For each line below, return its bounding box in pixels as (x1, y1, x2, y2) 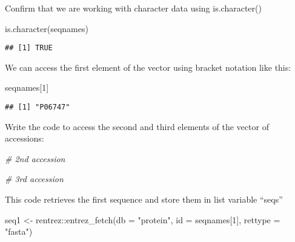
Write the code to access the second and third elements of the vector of (5, 120, 269, 132)
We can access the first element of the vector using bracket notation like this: (5, 60, 291, 73)
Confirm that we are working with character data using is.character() (5, 2, 262, 14)
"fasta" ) (5, 225, 33, 238)
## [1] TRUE (5, 44, 53, 53)
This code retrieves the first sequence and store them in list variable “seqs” (5, 193, 283, 206)
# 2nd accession (5, 152, 65, 165)
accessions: (5, 132, 44, 145)
